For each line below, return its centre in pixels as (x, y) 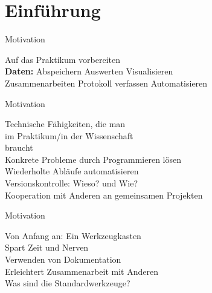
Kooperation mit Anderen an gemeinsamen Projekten (104, 195)
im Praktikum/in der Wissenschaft (69, 135)
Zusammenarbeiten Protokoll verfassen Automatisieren (106, 83)
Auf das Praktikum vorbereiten (63, 59)
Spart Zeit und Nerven (47, 247)
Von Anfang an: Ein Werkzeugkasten (73, 235)
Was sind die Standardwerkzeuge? (68, 283)
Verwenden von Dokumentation (63, 259)
